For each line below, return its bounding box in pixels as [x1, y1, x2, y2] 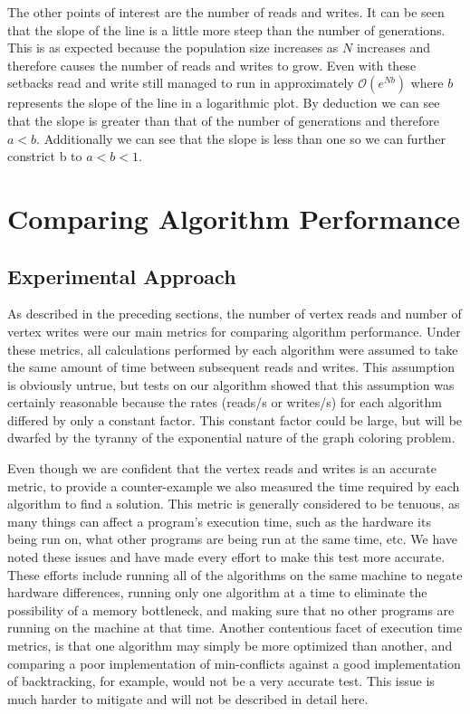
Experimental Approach [7, 262, 236, 290]
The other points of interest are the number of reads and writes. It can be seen [7, 3, 445, 21]
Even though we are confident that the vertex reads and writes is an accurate [7, 459, 436, 478]
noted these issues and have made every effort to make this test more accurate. [7, 547, 446, 566]
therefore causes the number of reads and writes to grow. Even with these [7, 55, 417, 74]
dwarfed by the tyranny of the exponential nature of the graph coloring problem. [7, 428, 456, 447]
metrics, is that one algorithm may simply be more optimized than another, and [7, 636, 453, 655]
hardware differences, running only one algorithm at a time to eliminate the [7, 583, 427, 602]
